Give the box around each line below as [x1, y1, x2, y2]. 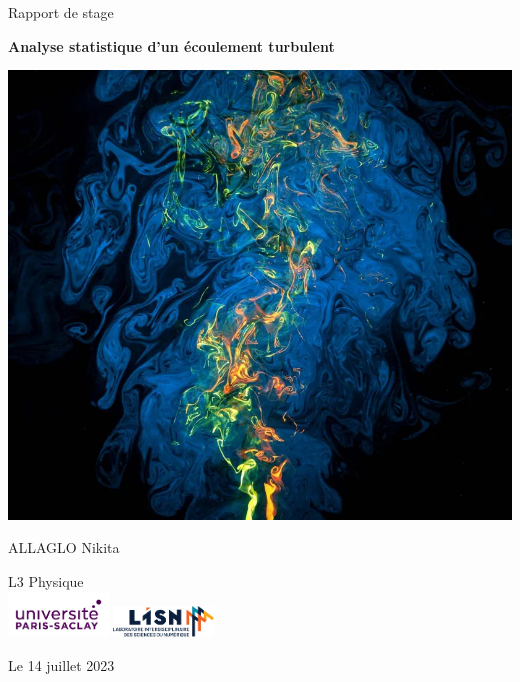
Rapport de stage [8, 2, 114, 22]
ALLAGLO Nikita [8, 537, 120, 558]
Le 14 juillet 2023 [8, 654, 115, 675]
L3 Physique [8, 570, 84, 591]
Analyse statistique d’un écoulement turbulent [8, 35, 335, 56]
